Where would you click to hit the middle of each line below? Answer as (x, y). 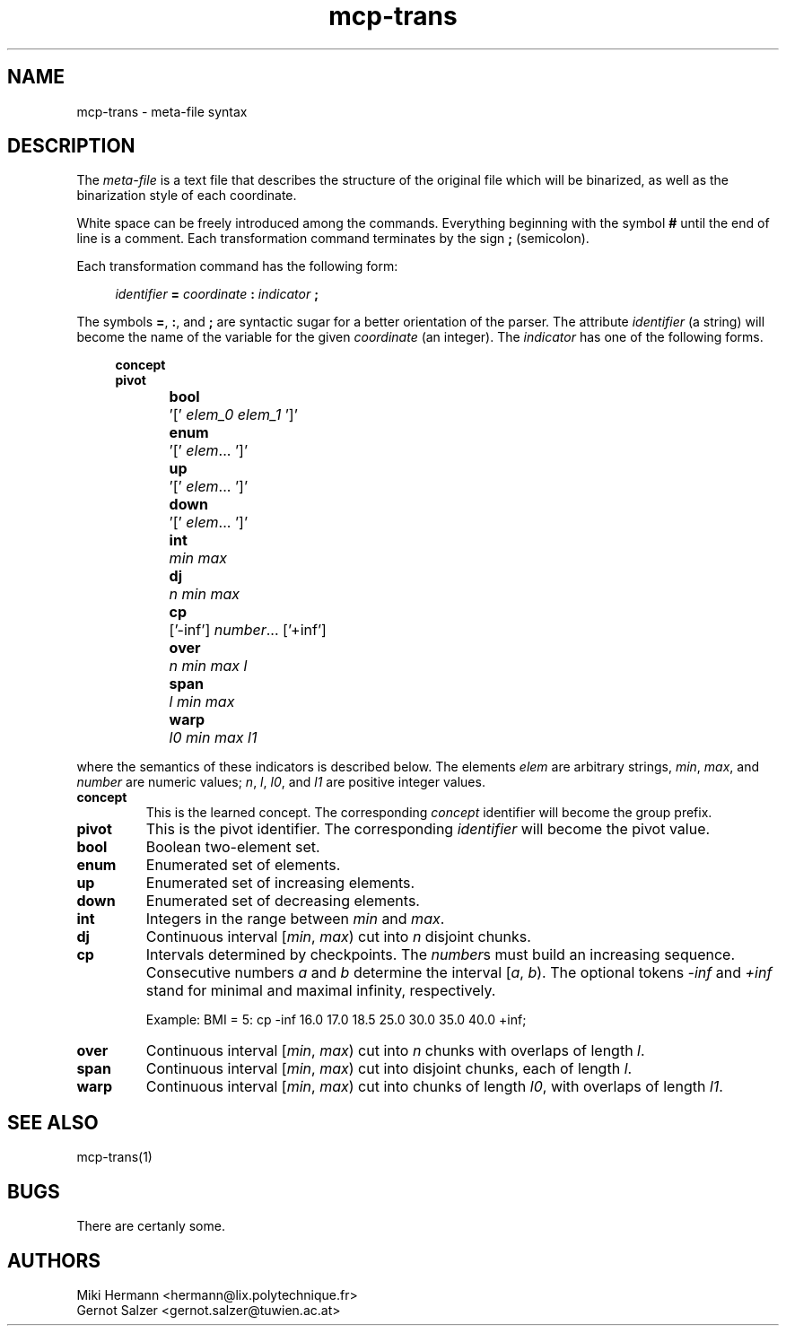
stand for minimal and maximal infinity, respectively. (321, 991)
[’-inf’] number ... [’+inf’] (248, 630)
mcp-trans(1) (114, 1157)
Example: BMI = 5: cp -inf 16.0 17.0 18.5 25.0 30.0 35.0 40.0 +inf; (336, 1020)
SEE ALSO (53, 1122)
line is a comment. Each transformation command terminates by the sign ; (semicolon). (333, 239)
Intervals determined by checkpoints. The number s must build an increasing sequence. (441, 955)
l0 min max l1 (213, 738)
